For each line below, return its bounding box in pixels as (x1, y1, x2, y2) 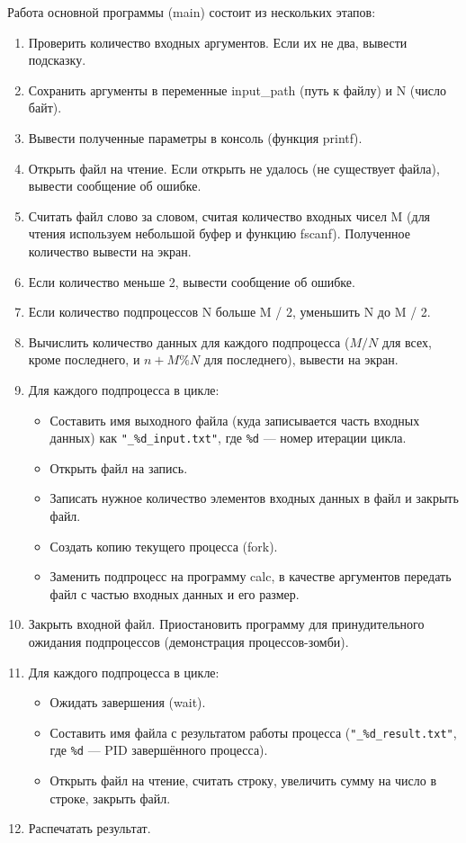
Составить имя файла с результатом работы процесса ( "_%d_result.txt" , (49, 722, 457, 741)
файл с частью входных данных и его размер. (49, 584, 300, 603)
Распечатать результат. (28, 819, 151, 838)
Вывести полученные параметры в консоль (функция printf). (28, 128, 363, 147)
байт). (28, 98, 62, 117)
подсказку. (28, 50, 86, 69)
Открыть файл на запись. (49, 458, 188, 477)
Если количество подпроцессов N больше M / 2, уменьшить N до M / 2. (28, 302, 431, 321)
